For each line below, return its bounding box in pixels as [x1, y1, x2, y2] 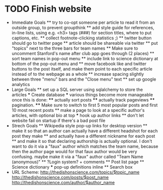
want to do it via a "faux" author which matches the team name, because [11, 143, 159, 149]
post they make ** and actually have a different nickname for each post [11, 133, 156, 139]
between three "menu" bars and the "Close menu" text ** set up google [11, 76, 157, 82]
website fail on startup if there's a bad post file [11, 118, 105, 123]
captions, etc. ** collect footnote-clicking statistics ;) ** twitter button [11, 35, 152, 41]
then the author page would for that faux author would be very [11, 148, 138, 154]
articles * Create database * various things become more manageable [11, 91, 153, 98]
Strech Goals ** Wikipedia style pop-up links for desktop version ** [11, 122, 147, 128]
